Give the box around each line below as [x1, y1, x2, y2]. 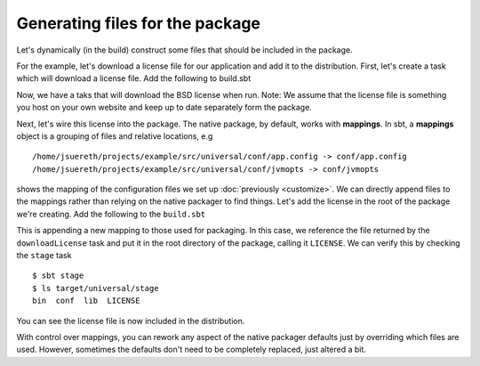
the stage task [16, 250, 72, 261]
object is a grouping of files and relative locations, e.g [16, 130, 213, 142]
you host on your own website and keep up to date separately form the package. [16, 102, 313, 113]
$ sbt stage [32, 271, 84, 281]
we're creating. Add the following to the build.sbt [16, 208, 206, 219]
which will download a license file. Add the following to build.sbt [16, 73, 252, 84]
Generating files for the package [16, 13, 261, 33]
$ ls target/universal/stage [32, 283, 159, 293]
